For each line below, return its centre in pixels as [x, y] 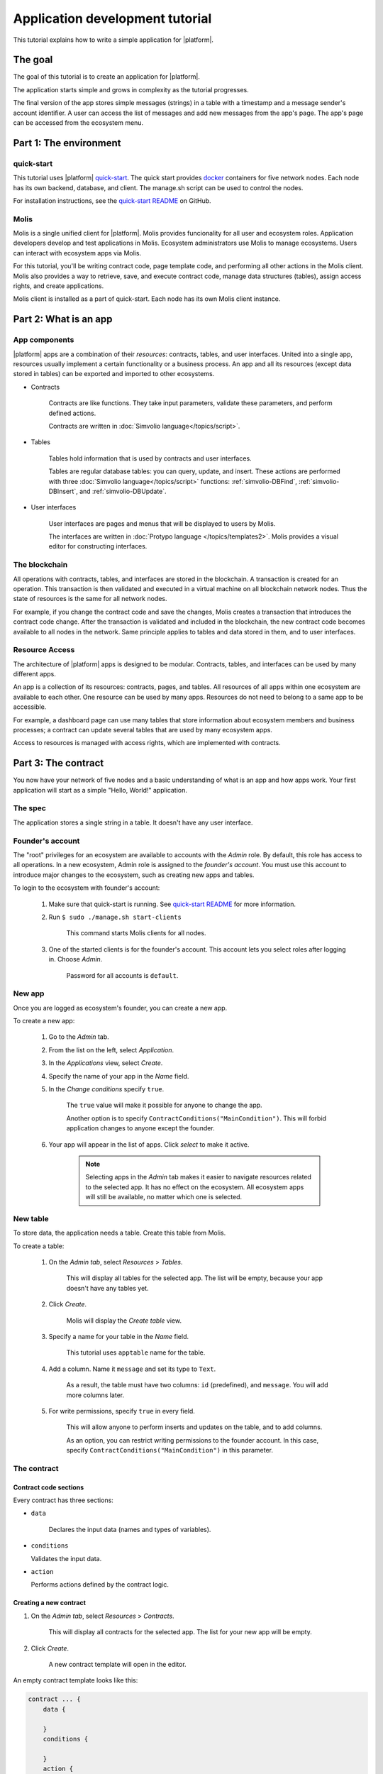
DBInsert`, [63, 491]
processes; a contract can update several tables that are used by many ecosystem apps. [143, 730]
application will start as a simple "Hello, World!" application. [100, 790]
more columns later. [95, 1395]
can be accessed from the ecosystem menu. [78, 123]
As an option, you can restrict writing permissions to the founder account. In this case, [193, 1440]
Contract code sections [49, 1487]
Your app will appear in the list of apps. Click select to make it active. [149, 1144]
